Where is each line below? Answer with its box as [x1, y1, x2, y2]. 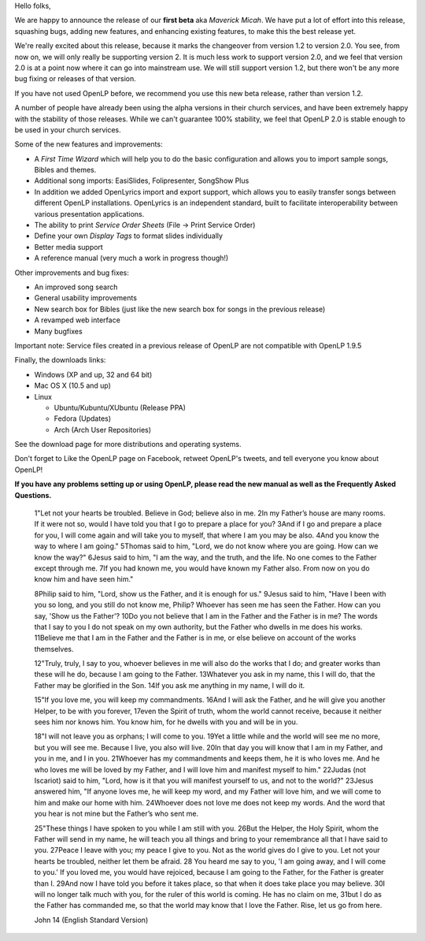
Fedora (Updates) [54, 414, 112, 423]
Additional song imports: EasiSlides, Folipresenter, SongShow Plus [34, 176, 249, 185]
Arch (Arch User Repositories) [54, 425, 152, 434]
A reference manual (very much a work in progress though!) [34, 253, 229, 263]
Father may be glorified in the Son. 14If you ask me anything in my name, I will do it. [34, 680, 305, 690]
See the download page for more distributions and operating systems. [14, 440, 242, 449]
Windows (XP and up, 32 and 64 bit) [34, 370, 153, 379]
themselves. [34, 644, 74, 653]
